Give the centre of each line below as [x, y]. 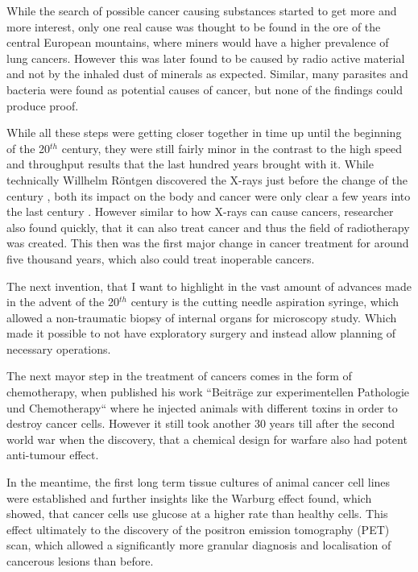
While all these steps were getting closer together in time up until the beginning [204, 133]
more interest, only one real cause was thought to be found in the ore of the [194, 26]
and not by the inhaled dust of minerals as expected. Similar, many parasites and [207, 74]
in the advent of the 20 [63, 302]
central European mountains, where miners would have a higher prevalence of [198, 42]
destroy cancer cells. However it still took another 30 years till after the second [201, 423]
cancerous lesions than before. [80, 561]
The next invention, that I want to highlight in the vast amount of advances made [209, 286]
